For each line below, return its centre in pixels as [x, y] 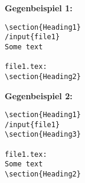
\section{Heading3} [43, 135]
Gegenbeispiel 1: [39, 8]
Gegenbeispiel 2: [39, 95]
